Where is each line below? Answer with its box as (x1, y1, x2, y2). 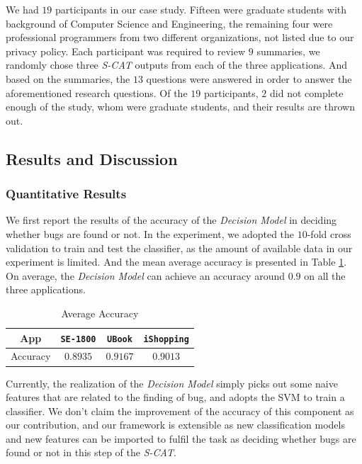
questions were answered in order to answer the (146, 71, 352, 86)
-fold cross (307, 226, 351, 241)
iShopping (143, 334, 189, 344)
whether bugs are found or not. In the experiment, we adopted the (6, 226, 295, 241)
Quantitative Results (6, 185, 127, 203)
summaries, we (256, 43, 320, 58)
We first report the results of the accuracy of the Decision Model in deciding (6, 213, 337, 227)
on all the (304, 268, 346, 283)
